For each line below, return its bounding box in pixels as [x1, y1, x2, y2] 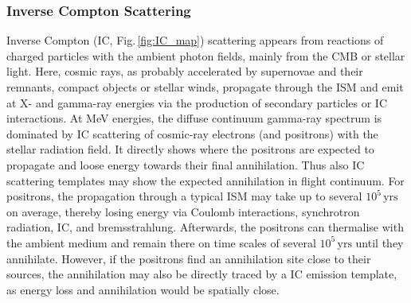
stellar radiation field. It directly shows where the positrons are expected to [6, 141, 374, 157]
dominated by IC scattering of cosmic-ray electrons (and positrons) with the [6, 125, 378, 142]
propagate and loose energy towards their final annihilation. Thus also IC [6, 156, 365, 173]
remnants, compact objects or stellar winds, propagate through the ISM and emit [6, 79, 404, 95]
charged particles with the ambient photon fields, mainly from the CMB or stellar [6, 47, 405, 64]
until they [355, 234, 404, 251]
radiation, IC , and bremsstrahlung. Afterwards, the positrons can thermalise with [6, 219, 404, 235]
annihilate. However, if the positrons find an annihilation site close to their [6, 250, 371, 266]
